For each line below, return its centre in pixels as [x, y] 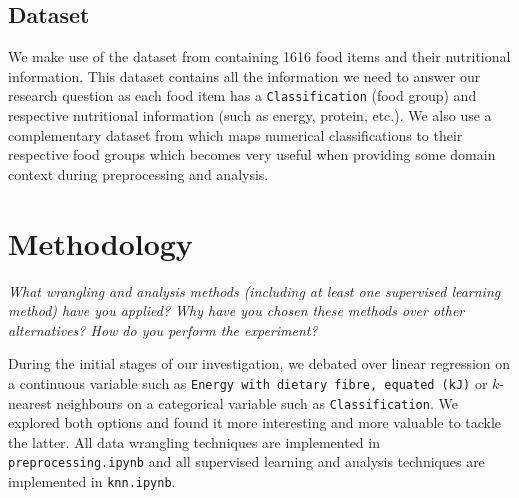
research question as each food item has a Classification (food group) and [242, 95]
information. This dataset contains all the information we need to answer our [244, 75]
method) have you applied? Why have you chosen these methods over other [236, 310]
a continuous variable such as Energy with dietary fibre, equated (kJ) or [248, 382]
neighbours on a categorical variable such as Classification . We [257, 402]
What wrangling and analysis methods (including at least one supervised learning [254, 290]
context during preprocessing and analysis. [138, 173]
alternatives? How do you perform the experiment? [163, 329]
